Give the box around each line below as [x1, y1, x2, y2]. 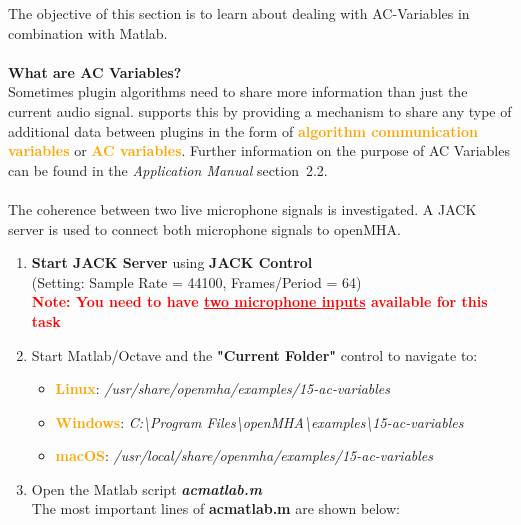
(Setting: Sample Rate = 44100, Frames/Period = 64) [31, 271, 362, 292]
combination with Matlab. [8, 22, 168, 43]
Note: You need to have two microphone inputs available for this [31, 291, 488, 312]
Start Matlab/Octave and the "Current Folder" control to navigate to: [31, 344, 478, 365]
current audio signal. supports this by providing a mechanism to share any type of [8, 100, 512, 121]
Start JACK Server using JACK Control [31, 252, 313, 273]
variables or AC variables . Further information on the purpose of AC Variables [8, 140, 510, 161]
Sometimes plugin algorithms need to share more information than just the [8, 81, 468, 102]
